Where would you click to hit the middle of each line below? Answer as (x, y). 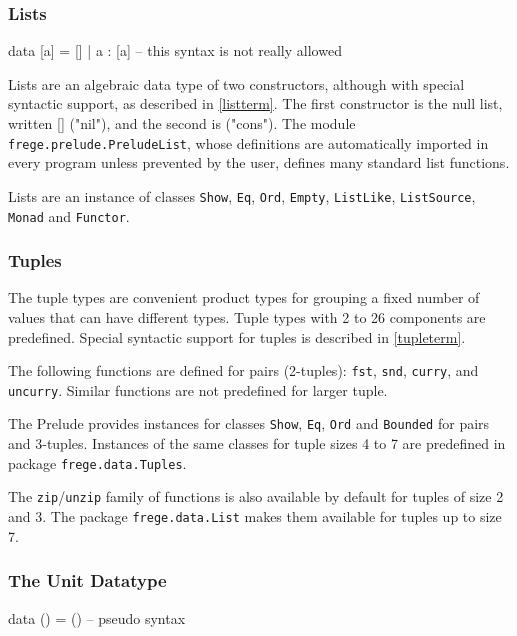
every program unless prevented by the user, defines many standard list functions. (259, 162)
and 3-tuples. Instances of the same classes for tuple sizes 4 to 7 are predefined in (257, 443)
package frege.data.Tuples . (97, 462)
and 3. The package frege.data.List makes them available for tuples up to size (255, 516)
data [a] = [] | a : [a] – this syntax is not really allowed (175, 50)
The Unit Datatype (87, 580)
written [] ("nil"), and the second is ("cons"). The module (182, 123)
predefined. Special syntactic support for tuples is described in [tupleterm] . (237, 336)
